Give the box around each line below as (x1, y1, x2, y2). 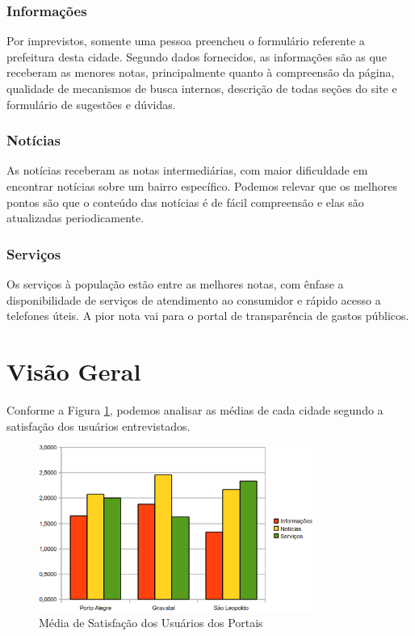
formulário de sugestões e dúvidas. (6, 95, 176, 112)
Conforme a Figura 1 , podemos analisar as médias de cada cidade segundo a (6, 401, 384, 418)
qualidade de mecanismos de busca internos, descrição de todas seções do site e (6, 80, 397, 96)
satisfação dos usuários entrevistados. (6, 417, 191, 434)
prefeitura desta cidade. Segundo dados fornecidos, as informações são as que (6, 48, 387, 65)
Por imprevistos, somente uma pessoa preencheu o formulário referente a (6, 32, 365, 49)
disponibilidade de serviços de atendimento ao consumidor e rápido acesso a (6, 291, 381, 308)
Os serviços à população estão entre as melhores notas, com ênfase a (6, 276, 344, 292)
